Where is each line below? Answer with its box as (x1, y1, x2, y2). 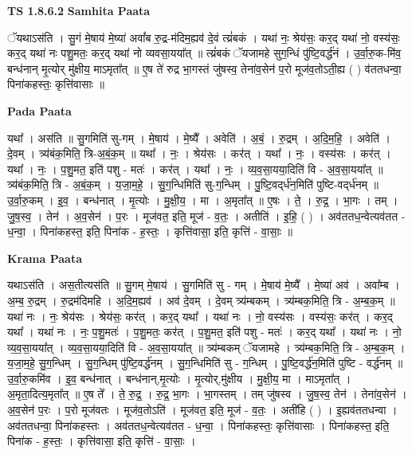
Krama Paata (7, 249, 82, 266)
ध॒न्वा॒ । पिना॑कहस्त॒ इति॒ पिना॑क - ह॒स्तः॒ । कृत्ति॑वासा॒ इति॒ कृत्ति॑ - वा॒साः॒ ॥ (7, 223, 293, 240)
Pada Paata (7, 102, 72, 119)
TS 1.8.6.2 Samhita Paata (7, 2, 151, 18)
